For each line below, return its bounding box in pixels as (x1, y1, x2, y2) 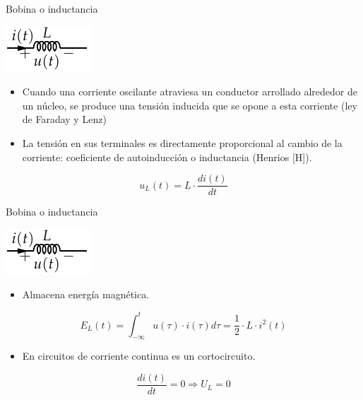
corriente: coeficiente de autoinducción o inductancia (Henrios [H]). (22, 149, 312, 164)
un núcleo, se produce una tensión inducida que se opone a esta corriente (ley (22, 98, 357, 112)
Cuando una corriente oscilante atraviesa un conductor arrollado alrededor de (22, 84, 357, 99)
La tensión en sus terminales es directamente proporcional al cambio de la (22, 135, 343, 150)
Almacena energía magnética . (22, 287, 150, 302)
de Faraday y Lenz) (22, 112, 107, 127)
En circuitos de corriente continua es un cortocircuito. (22, 348, 256, 363)
